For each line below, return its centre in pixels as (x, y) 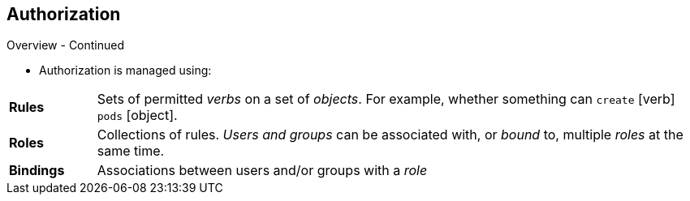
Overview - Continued (66, 45)
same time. (131, 151)
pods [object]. (137, 115)
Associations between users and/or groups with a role (262, 171)
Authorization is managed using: (125, 71)
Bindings (37, 171)
